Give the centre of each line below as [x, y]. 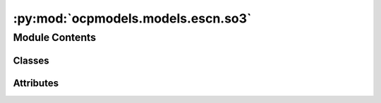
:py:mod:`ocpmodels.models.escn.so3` [132, 18]
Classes [31, 60]
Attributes [36, 83]
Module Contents [55, 37]
